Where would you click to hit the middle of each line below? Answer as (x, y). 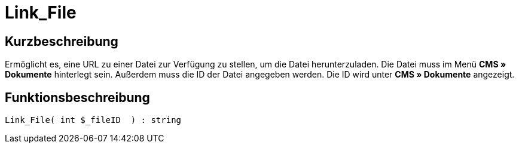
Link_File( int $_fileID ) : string (93, 120)
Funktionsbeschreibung (77, 97)
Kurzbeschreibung (62, 41)
